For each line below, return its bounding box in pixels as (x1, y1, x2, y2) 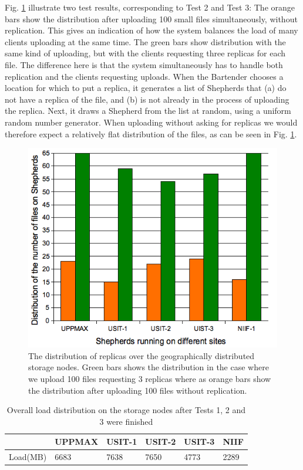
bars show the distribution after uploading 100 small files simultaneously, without (5, 12, 298, 25)
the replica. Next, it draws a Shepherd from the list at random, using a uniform (5, 104, 291, 117)
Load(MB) (9, 451, 47, 463)
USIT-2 (145, 435, 176, 448)
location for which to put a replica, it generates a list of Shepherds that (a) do (5, 82, 287, 94)
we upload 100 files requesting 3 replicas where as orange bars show (28, 372, 271, 384)
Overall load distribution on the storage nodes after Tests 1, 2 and (6, 404, 245, 416)
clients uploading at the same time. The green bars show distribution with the (5, 35, 286, 48)
